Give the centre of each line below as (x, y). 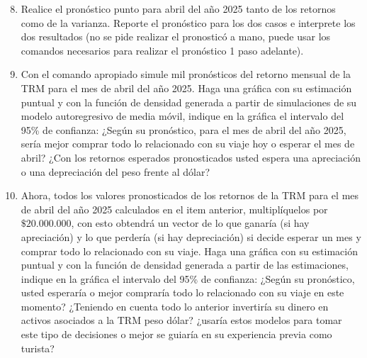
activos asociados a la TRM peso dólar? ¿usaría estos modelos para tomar (181, 320)
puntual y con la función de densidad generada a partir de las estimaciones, (185, 265)
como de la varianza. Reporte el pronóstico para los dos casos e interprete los (188, 22)
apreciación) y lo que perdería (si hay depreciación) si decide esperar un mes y (191, 236)
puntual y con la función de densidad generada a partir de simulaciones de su (189, 102)
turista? (38, 348)
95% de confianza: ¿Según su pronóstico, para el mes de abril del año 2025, (183, 129)
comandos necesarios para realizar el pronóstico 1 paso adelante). (162, 50)
